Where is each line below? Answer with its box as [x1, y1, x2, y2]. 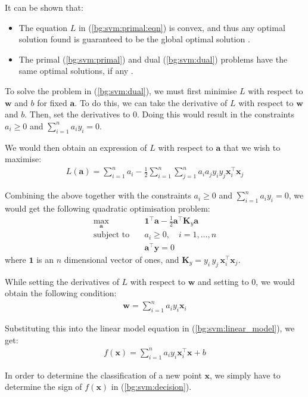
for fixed [37, 96, 67, 108]
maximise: [5, 153, 42, 165]
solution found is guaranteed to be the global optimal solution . [18, 33, 250, 45]
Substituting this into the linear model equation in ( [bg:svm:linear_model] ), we [5, 322, 295, 334]
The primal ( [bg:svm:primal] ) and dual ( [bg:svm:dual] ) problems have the [18, 52, 288, 65]
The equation [18, 21, 68, 33]
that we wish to [223, 141, 281, 153]
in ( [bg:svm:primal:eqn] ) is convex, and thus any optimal [78, 21, 285, 33]
